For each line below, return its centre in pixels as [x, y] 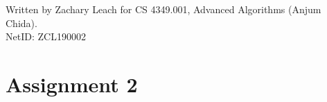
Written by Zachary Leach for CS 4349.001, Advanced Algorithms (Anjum [163, 9]
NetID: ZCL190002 [46, 36]
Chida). [21, 23]
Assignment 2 [72, 84]
